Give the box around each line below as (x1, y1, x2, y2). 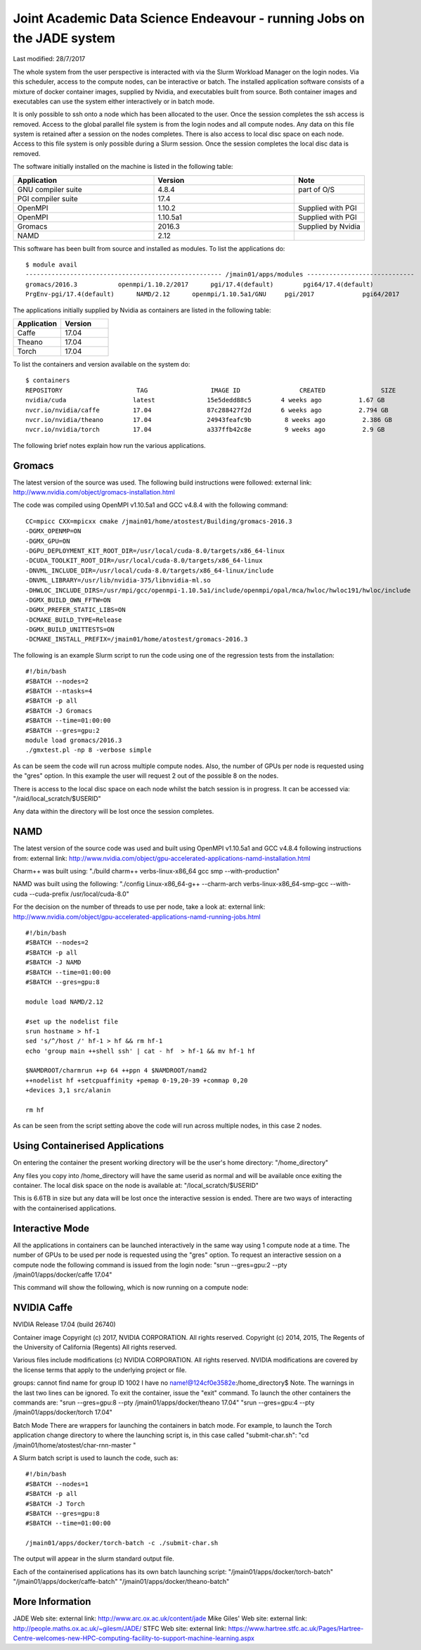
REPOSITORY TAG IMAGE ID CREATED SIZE (25, 386, 396, 394)
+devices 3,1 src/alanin (25, 1087, 111, 1094)
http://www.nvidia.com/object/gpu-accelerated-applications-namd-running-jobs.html (13, 912, 261, 921)
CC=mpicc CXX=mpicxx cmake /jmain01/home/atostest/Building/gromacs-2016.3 (25, 517, 292, 525)
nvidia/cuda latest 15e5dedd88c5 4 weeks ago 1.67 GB (25, 396, 385, 404)
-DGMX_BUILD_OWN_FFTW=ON (25, 596, 111, 604)
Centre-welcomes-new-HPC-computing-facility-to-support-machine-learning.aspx (13, 1634, 254, 1642)
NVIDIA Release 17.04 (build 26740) (13, 1320, 116, 1329)
